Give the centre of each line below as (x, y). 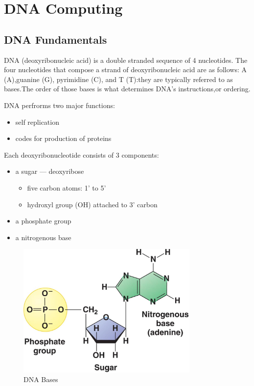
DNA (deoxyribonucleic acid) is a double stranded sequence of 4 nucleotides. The (126, 60)
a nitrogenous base (43, 237)
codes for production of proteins (63, 138)
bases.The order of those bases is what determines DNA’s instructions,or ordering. (127, 89)
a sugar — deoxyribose (50, 171)
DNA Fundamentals (56, 39)
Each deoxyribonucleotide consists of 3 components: (81, 154)
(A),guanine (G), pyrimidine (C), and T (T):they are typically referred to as (118, 79)
